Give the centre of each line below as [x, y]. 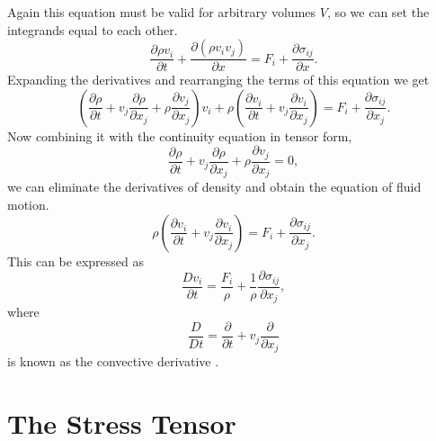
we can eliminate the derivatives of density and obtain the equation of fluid [214, 187]
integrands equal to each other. [93, 29]
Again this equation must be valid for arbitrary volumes [162, 12]
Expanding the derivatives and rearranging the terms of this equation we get [218, 80]
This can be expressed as [76, 261]
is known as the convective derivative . [113, 361]
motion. [28, 204]
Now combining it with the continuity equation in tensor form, [180, 135]
